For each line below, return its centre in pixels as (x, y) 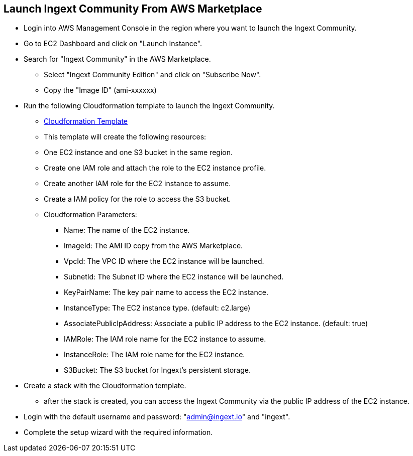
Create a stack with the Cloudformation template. (105, 386)
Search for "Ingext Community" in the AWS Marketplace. (117, 59)
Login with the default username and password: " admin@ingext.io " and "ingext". (157, 417)
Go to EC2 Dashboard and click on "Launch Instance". (113, 44)
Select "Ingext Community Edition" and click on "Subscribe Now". (152, 75)
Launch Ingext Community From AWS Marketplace (133, 9)
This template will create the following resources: (125, 137)
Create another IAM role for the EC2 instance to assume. (137, 184)
